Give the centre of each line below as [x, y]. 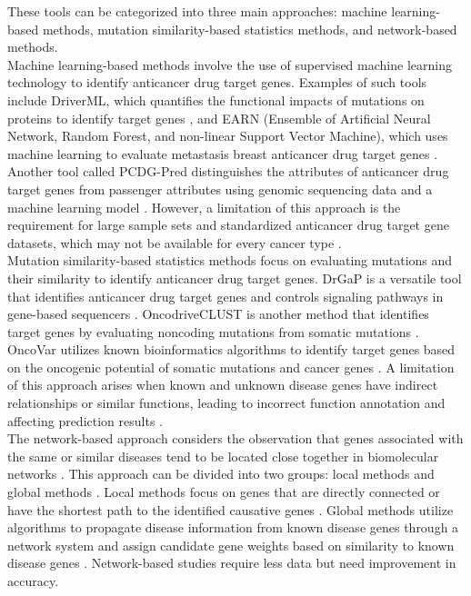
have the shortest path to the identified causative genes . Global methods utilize [230, 509]
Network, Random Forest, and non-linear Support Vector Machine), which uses [228, 136]
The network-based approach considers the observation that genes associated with [235, 438]
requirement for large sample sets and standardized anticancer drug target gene [228, 225]
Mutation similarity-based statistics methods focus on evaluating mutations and [230, 260]
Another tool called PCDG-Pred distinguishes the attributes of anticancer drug [228, 171]
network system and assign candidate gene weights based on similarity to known [231, 545]
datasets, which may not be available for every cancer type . [175, 242]
